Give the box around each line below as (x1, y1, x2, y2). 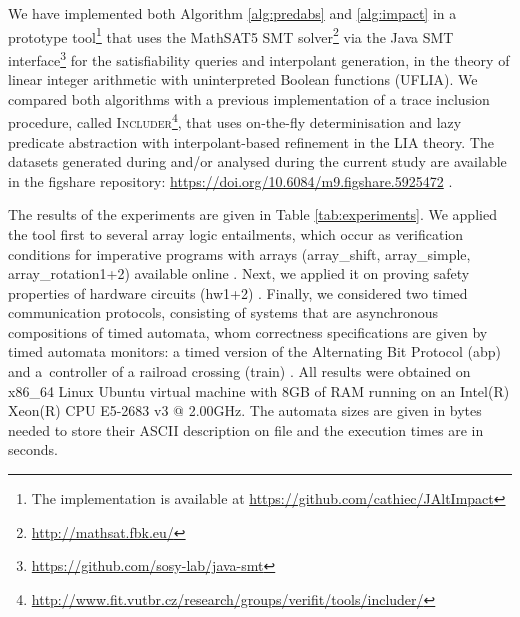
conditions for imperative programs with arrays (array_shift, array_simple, (8, 243, 471, 264)
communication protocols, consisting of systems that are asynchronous (8, 302, 439, 323)
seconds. (8, 439, 58, 460)
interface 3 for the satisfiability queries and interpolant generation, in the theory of (8, 46, 510, 70)
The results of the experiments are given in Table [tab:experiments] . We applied (8, 204, 497, 225)
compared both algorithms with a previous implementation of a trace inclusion (8, 88, 490, 109)
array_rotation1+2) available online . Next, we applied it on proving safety (8, 263, 470, 284)
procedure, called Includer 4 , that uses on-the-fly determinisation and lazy (8, 109, 462, 132)
